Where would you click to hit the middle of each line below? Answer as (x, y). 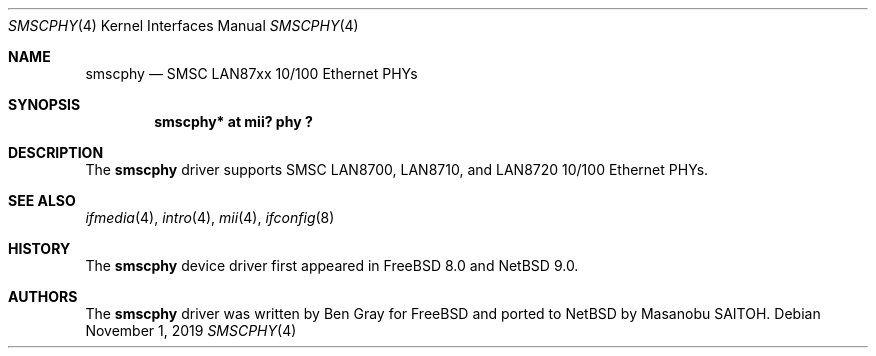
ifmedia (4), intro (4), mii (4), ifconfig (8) (210, 217)
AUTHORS (43, 296)
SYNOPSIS (44, 104)
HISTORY (39, 248)
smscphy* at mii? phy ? (233, 121)
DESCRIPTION (56, 152)
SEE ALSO (42, 200)
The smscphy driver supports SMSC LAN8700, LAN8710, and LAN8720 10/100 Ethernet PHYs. (397, 169)
